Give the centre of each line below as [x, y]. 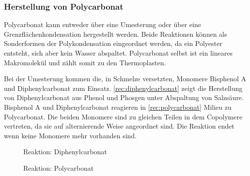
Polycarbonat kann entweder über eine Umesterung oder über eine [102, 24]
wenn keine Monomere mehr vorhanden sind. [70, 135]
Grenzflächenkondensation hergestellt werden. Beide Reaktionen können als [116, 34]
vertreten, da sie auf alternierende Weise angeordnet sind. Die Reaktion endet [119, 126]
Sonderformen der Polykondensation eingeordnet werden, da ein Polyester [113, 43]
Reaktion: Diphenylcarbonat [65, 152]
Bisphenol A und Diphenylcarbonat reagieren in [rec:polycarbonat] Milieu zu [118, 107]
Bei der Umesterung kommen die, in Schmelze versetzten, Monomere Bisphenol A [125, 79]
